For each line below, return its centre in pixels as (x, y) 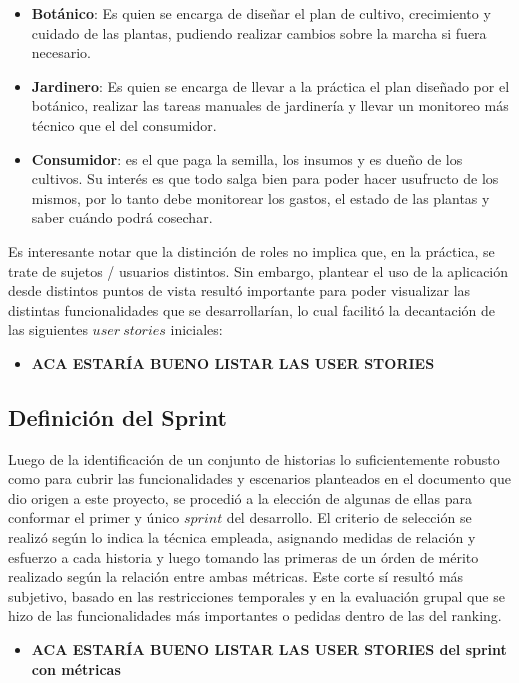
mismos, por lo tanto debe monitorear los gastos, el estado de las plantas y (260, 197)
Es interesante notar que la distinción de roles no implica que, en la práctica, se (251, 250)
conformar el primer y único (94, 517)
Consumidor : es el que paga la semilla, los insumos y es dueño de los (247, 158)
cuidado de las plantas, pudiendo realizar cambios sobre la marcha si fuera (259, 32)
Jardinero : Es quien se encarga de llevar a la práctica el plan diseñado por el (270, 85)
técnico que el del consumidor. (124, 124)
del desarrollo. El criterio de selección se (349, 517)
